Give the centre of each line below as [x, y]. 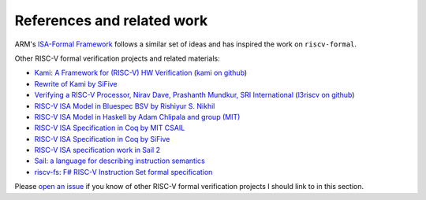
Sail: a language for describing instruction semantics [120, 161]
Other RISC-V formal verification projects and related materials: [117, 58]
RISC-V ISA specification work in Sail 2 [97, 150]
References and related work [111, 20]
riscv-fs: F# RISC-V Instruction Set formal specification [123, 172]
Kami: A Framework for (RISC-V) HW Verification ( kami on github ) [141, 73]
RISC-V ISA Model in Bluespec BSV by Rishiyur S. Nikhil [125, 106]
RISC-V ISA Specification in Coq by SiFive [102, 139]
